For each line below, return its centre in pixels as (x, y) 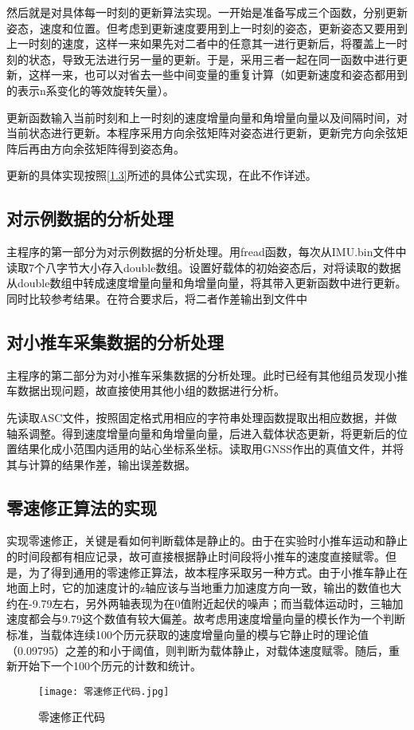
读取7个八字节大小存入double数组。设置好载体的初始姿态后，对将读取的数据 (204, 267)
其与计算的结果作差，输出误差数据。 (101, 464)
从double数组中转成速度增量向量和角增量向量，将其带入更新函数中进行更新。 (207, 283)
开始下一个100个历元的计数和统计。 (109, 666)
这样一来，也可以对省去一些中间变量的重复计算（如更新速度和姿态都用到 (218, 75)
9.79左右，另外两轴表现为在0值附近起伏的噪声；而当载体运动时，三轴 (212, 603)
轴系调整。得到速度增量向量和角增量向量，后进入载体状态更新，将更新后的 (201, 433)
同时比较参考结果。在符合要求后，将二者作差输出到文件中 (157, 298)
